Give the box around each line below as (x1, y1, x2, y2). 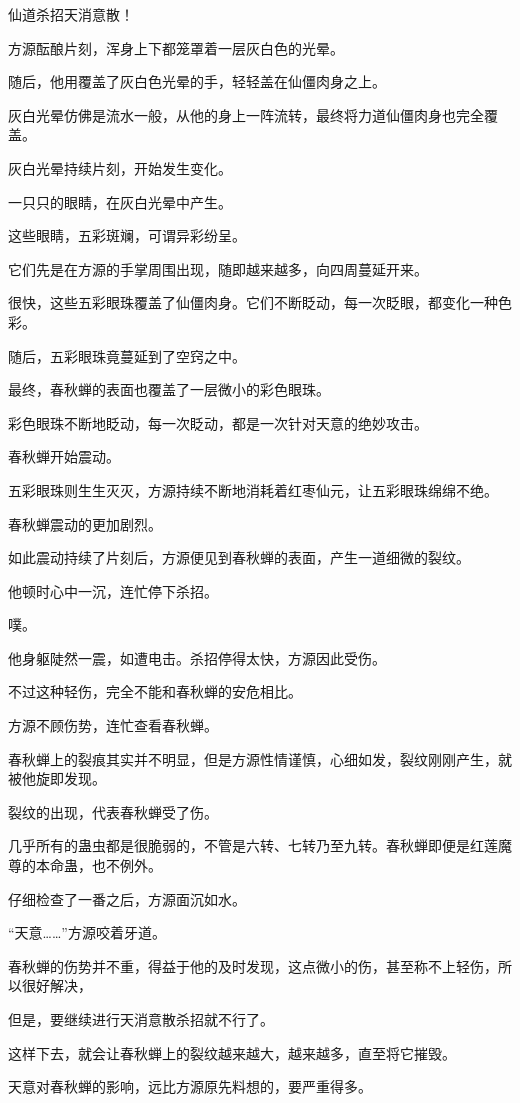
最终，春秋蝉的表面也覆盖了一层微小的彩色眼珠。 (8, 379, 330, 400)
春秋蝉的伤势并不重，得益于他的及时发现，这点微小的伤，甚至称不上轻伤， (8, 955, 498, 976)
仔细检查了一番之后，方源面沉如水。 (8, 888, 246, 909)
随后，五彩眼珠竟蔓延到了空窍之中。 (8, 345, 246, 366)
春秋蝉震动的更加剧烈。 (8, 513, 162, 534)
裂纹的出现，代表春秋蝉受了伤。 (8, 801, 218, 822)
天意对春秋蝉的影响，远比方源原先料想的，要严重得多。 (8, 1076, 372, 1097)
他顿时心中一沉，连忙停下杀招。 (8, 580, 218, 601)
